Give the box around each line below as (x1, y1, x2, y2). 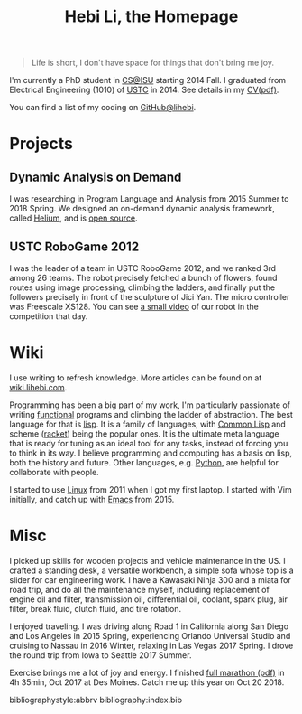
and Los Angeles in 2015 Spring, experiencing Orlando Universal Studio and (9, 630, 291, 641)
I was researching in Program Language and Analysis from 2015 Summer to (9, 193, 289, 204)
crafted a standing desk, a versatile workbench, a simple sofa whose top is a (9, 565, 295, 576)
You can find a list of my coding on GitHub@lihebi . (9, 102, 197, 113)
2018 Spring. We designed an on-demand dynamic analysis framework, (9, 203, 275, 214)
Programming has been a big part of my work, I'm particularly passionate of (9, 399, 291, 410)
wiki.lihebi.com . (9, 381, 68, 392)
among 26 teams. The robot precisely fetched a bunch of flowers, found (9, 273, 278, 283)
